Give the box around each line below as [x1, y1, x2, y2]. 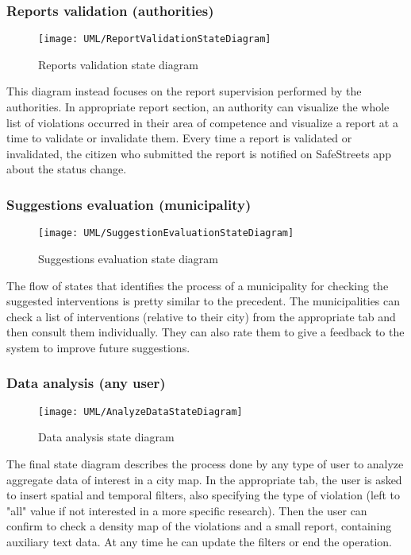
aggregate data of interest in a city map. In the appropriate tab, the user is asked [6, 471, 402, 487]
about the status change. [6, 161, 127, 177]
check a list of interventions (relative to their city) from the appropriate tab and [6, 308, 396, 324]
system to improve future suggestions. [6, 339, 190, 355]
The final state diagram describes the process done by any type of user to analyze [6, 455, 404, 472]
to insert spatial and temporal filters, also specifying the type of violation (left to [6, 487, 400, 503]
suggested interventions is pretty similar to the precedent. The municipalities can [6, 293, 401, 309]
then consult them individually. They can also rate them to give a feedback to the [6, 324, 405, 340]
